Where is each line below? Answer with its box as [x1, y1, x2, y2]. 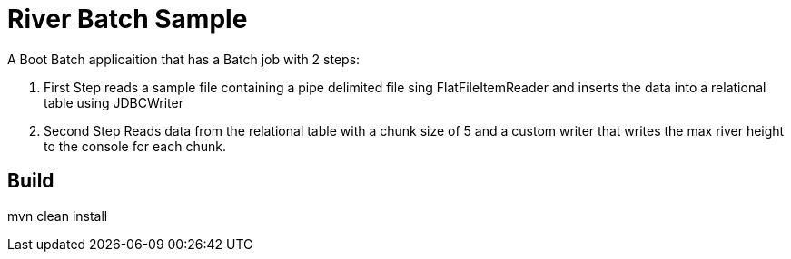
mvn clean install [7, 207, 108, 224]
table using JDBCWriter [44, 94, 183, 110]
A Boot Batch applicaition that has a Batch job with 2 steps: [7, 51, 361, 67]
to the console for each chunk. [44, 138, 226, 154]
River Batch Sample [7, 4, 248, 34]
